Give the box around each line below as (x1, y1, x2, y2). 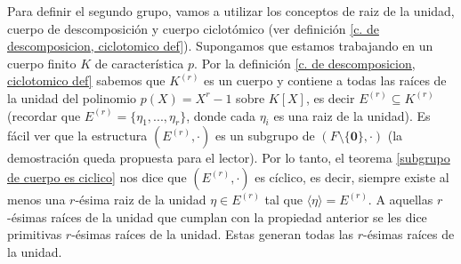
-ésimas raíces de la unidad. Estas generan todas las (71, 225, 354, 244)
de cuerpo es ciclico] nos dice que (7, 167, 187, 186)
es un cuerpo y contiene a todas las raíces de (204, 71, 447, 90)
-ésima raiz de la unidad (75, 189, 206, 208)
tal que (264, 189, 303, 208)
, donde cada (186, 106, 255, 124)
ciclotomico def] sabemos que (7, 71, 166, 90)
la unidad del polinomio (7, 88, 137, 107)
